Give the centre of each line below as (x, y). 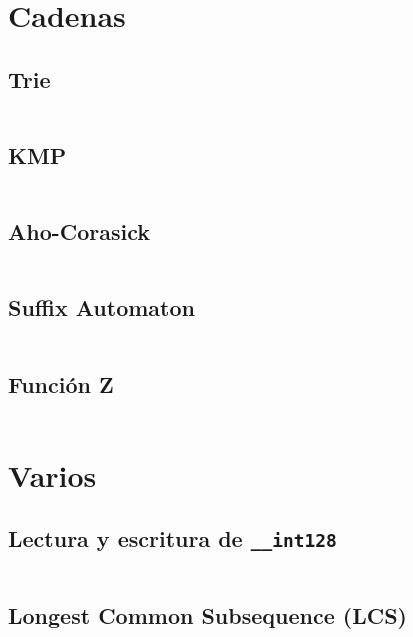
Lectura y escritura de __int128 (172, 538)
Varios (52, 474)
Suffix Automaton (101, 307)
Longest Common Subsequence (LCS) (207, 614)
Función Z (61, 383)
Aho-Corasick (79, 231)
